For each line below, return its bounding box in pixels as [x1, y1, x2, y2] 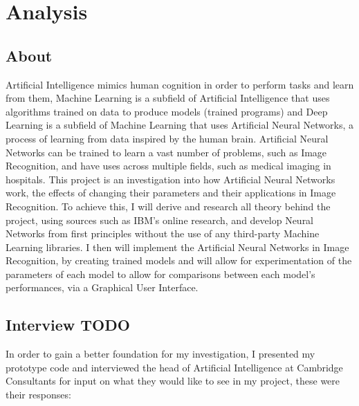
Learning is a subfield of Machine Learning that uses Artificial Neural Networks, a [6, 118, 354, 132]
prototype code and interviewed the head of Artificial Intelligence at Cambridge [6, 360, 343, 374]
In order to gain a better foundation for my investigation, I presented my [6, 347, 315, 361]
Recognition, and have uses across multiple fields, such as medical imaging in [6, 158, 331, 173]
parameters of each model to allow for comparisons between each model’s [6, 266, 315, 281]
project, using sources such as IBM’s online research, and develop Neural [6, 212, 314, 227]
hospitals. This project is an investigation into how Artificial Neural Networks [6, 172, 335, 186]
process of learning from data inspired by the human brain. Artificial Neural [6, 131, 329, 145]
